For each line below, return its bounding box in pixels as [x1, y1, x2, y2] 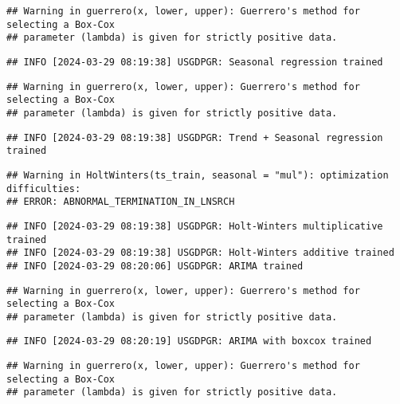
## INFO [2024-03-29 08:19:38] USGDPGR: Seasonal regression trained [6, 56, 383, 68]
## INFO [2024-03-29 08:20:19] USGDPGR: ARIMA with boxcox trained [6, 335, 372, 347]
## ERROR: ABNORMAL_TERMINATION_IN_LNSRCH [6, 196, 235, 208]
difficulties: [6, 182, 81, 194]
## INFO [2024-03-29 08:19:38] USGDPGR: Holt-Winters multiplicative [6, 220, 383, 232]
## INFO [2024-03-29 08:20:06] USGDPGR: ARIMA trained [6, 260, 304, 272]
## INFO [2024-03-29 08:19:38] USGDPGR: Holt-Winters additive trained [6, 247, 394, 259]
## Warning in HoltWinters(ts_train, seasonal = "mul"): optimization [6, 169, 389, 181]
